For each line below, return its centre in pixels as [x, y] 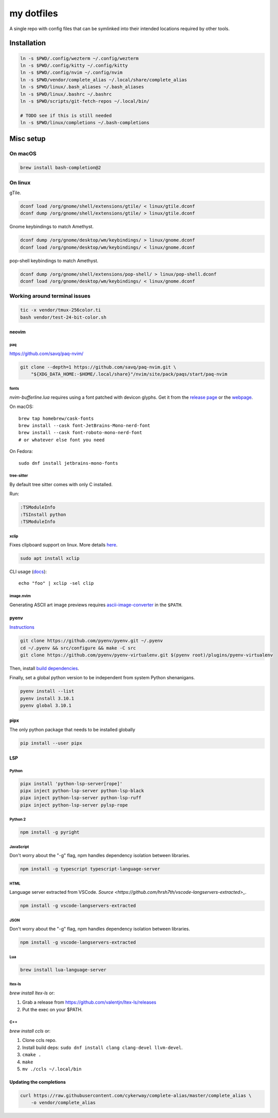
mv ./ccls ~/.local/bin [52, 1069]
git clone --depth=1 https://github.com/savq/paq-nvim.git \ [98, 367]
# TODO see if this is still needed [66, 115]
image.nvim [20, 596]
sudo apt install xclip [50, 558]
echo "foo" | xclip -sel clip [56, 583]
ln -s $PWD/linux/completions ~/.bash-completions [85, 123]
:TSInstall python [43, 514]
